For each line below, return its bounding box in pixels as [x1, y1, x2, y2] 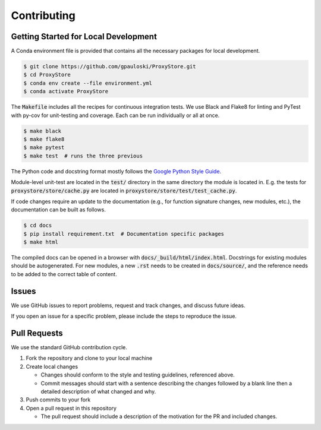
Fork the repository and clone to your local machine [26, 355, 153, 362]
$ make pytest [23, 144, 65, 151]
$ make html [23, 239, 59, 246]
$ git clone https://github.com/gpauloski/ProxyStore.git [23, 63, 196, 70]
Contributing [11, 9, 75, 22]
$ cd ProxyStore [23, 71, 71, 78]
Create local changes [26, 363, 78, 370]
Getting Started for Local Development [11, 31, 158, 42]
